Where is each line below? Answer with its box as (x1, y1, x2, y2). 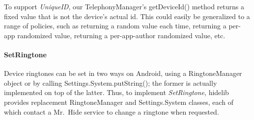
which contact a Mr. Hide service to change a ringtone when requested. (4, 106, 219, 117)
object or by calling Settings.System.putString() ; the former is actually (4, 77, 217, 88)
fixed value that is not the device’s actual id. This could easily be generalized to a (4, 11, 250, 21)
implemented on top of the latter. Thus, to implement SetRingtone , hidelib (4, 87, 229, 97)
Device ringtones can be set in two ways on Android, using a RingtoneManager (4, 68, 242, 78)
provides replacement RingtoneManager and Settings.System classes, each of (4, 96, 234, 107)
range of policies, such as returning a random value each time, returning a (4, 21, 226, 31)
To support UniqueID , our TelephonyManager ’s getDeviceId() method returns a (4, 1, 244, 11)
